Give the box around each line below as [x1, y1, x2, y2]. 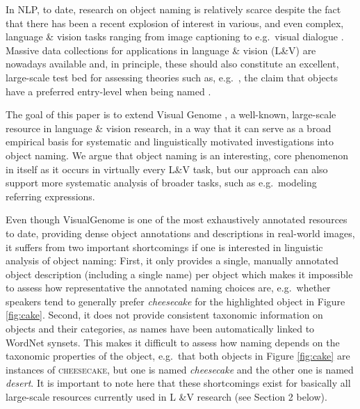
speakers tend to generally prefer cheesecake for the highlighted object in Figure [6, 294, 345, 308]
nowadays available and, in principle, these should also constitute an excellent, [6, 56, 339, 71]
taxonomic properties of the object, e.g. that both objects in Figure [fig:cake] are [6, 348, 350, 363]
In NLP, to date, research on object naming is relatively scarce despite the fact [6, 2, 341, 16]
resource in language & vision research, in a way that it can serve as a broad [6, 120, 332, 135]
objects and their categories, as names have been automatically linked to [6, 321, 315, 336]
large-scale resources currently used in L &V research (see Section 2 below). [6, 390, 327, 404]
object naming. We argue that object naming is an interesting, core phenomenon [6, 147, 349, 162]
